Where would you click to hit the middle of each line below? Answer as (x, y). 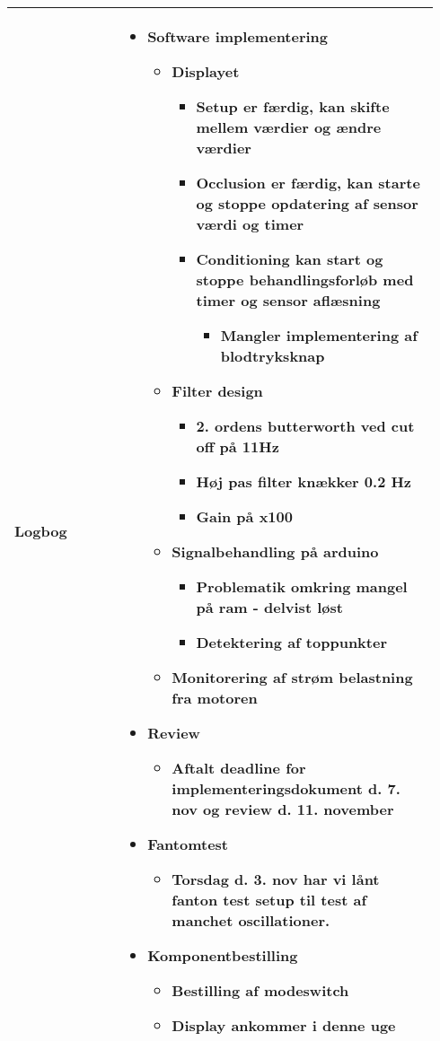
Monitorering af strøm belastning (292, 677)
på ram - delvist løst (269, 607)
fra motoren (215, 698)
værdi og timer (250, 224)
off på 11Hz (238, 446)
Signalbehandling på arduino (275, 551)
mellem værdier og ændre (289, 127)
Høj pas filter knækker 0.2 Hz (304, 481)
